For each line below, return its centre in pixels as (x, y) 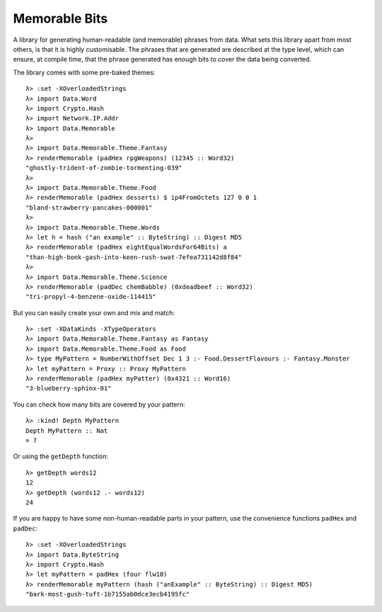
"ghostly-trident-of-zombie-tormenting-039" (104, 168)
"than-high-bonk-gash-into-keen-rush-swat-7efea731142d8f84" (134, 257)
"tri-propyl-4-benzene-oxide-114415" (91, 297)
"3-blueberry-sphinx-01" (69, 389)
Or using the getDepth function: (61, 456)
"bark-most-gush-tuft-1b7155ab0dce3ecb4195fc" (108, 594)
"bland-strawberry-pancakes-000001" (89, 208)
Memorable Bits (60, 18)
